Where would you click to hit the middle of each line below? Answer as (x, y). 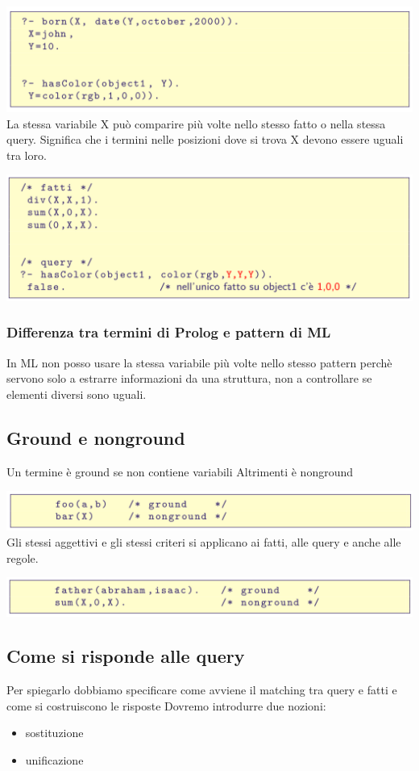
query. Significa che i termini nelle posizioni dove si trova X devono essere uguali (205, 139)
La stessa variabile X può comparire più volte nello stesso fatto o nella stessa (196, 123)
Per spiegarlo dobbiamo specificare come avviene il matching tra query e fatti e (202, 690)
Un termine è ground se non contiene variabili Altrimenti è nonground (180, 471)
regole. (23, 557)
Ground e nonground (96, 437)
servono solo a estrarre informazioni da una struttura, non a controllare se (189, 378)
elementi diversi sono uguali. (77, 394)
